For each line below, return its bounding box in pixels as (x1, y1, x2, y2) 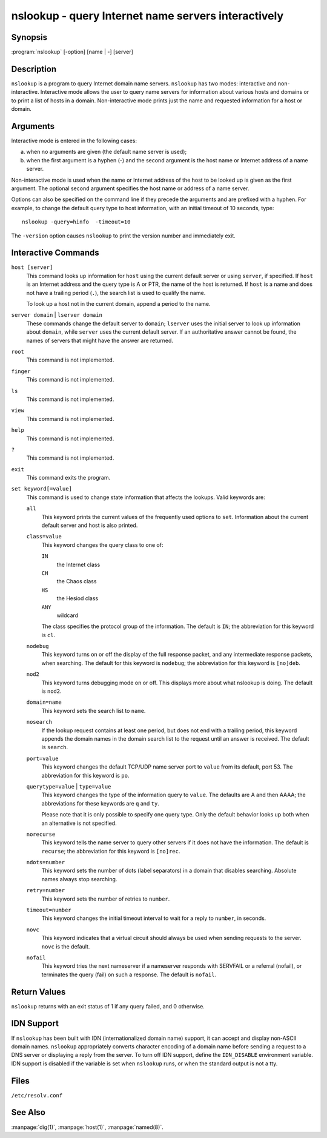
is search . (41, 744, 68, 751)
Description (11, 64, 57, 74)
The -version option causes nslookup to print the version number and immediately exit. (11, 232, 236, 239)
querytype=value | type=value (26, 782, 111, 790)
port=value (26, 755, 59, 762)
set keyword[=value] (11, 485, 73, 492)
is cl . (41, 631, 56, 638)
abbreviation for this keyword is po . (41, 772, 130, 779)
